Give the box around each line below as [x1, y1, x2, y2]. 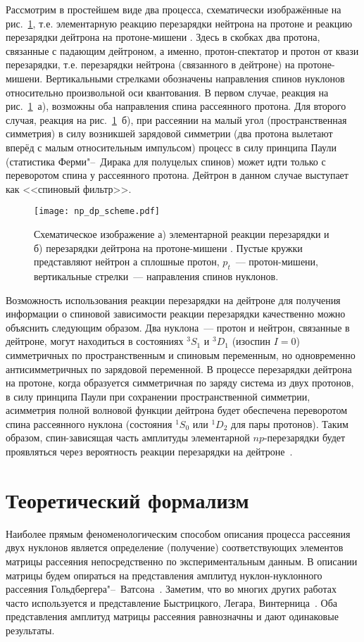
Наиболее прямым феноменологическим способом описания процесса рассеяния [6, 526, 351, 541]
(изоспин [232, 334, 271, 348]
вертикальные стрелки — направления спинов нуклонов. [34, 268, 279, 283]
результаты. [6, 622, 55, 637]
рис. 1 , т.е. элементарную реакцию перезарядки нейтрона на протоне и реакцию [6, 15, 353, 30]
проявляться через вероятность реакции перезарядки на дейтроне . [6, 444, 293, 459]
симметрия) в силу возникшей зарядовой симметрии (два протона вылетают [6, 126, 333, 141]
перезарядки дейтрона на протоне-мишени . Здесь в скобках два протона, [6, 30, 320, 44]
